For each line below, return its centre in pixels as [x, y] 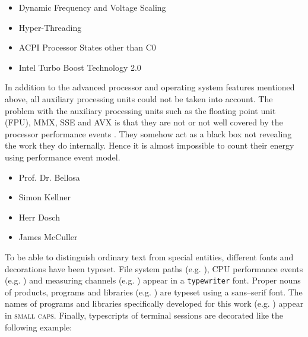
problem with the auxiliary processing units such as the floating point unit [140, 110]
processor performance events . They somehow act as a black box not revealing [148, 133]
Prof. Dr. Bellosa [49, 177]
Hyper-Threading [50, 27]
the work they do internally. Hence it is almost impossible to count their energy [150, 145]
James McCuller [48, 237]
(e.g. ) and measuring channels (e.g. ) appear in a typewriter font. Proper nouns [153, 280]
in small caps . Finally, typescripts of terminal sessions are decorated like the [144, 315]
